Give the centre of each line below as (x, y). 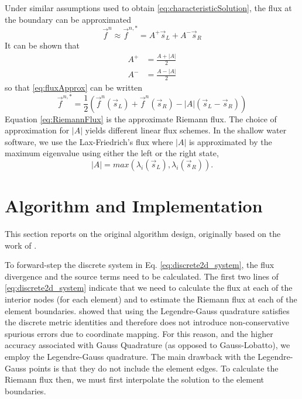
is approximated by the (230, 141)
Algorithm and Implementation (134, 206)
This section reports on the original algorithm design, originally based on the (143, 234)
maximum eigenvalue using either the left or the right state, (112, 153)
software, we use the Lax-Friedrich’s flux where (89, 141)
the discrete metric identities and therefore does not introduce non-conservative (147, 322)
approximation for (37, 130)
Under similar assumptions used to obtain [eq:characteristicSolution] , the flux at (148, 8)
